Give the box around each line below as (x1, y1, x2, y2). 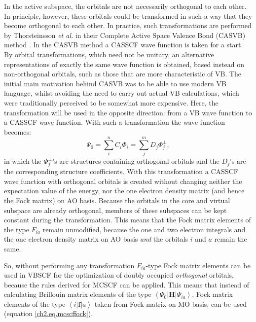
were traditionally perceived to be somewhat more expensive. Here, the (4, 97, 219, 107)
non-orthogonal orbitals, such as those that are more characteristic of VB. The (4, 69, 242, 79)
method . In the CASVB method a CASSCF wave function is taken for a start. (4, 39, 243, 50)
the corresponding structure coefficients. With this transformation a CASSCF (4, 166, 238, 177)
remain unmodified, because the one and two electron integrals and (42, 224, 246, 234)
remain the (214, 234, 247, 244)
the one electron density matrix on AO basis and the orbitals (4, 234, 188, 244)
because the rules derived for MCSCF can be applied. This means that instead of (4, 279, 249, 289)
